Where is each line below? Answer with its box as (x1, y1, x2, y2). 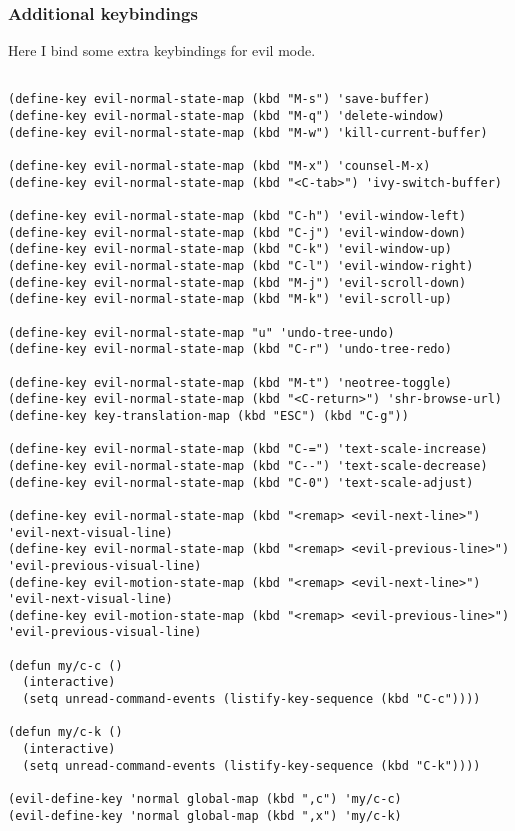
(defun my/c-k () (8, 725, 123, 740)
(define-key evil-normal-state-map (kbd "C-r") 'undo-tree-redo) (8, 342, 452, 357)
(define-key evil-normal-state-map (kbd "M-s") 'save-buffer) (8, 92, 431, 107)
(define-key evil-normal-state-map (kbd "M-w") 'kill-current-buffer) (8, 125, 488, 140)
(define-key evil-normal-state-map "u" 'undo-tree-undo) (8, 325, 395, 340)
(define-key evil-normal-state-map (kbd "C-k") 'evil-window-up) (8, 242, 452, 257)
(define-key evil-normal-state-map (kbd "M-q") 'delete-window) (8, 109, 445, 124)
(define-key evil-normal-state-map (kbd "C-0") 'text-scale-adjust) (8, 475, 474, 490)
